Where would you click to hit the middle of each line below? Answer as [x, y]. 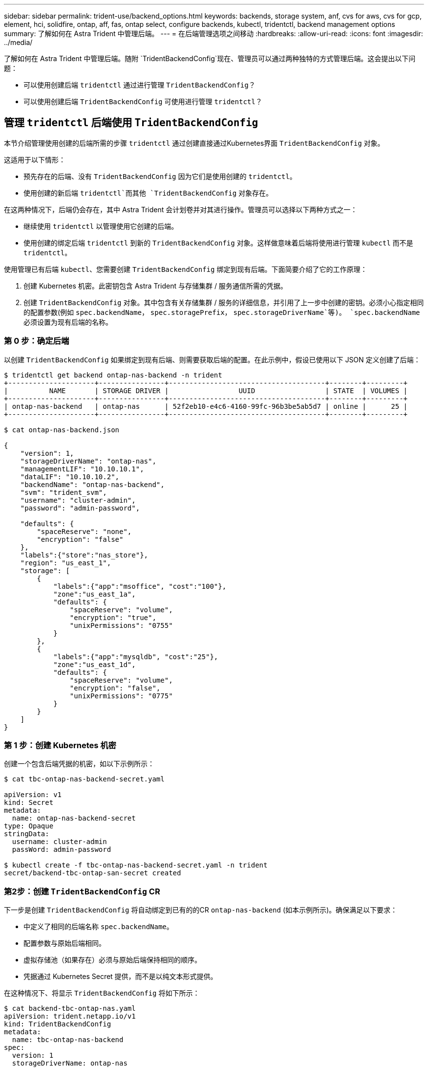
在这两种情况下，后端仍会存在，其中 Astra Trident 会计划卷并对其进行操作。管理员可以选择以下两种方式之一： [181, 209]
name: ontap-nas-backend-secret [74, 818]
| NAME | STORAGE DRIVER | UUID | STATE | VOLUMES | [206, 390]
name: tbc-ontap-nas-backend [68, 1040]
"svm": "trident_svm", [64, 492]
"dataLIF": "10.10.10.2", [70, 477]
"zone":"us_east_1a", [95, 594]
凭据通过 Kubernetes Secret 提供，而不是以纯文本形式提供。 [120, 977]
